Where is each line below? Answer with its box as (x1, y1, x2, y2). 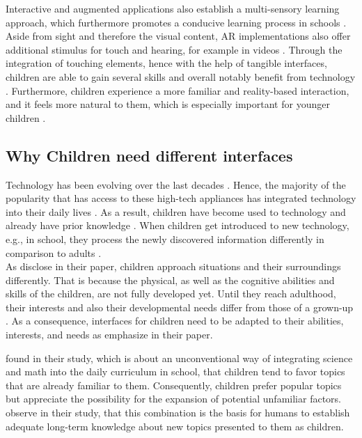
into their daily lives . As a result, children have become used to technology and (6, 204, 346, 219)
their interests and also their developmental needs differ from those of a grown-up (6, 299, 354, 314)
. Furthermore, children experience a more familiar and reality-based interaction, (6, 83, 349, 97)
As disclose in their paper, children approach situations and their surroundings (6, 259, 341, 274)
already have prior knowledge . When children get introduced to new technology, (6, 218, 349, 233)
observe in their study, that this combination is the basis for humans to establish (6, 405, 350, 420)
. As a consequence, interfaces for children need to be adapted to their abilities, (6, 313, 344, 328)
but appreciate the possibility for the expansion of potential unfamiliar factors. (6, 391, 341, 406)
